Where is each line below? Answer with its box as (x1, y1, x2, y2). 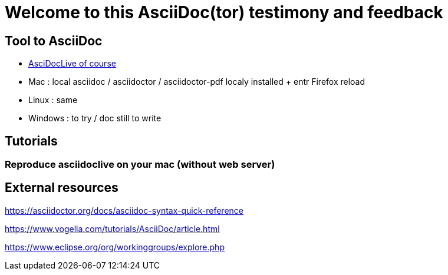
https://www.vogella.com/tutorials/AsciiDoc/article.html (5, 223, 220, 234)
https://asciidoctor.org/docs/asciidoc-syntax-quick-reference (5, 205, 243, 216)
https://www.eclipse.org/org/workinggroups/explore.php (5, 241, 225, 252)
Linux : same (28, 95, 78, 105)
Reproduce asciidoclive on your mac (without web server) (5, 158, 275, 171)
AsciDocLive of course (28, 58, 116, 69)
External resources (5, 180, 118, 196)
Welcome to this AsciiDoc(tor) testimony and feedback (5, 2, 443, 22)
